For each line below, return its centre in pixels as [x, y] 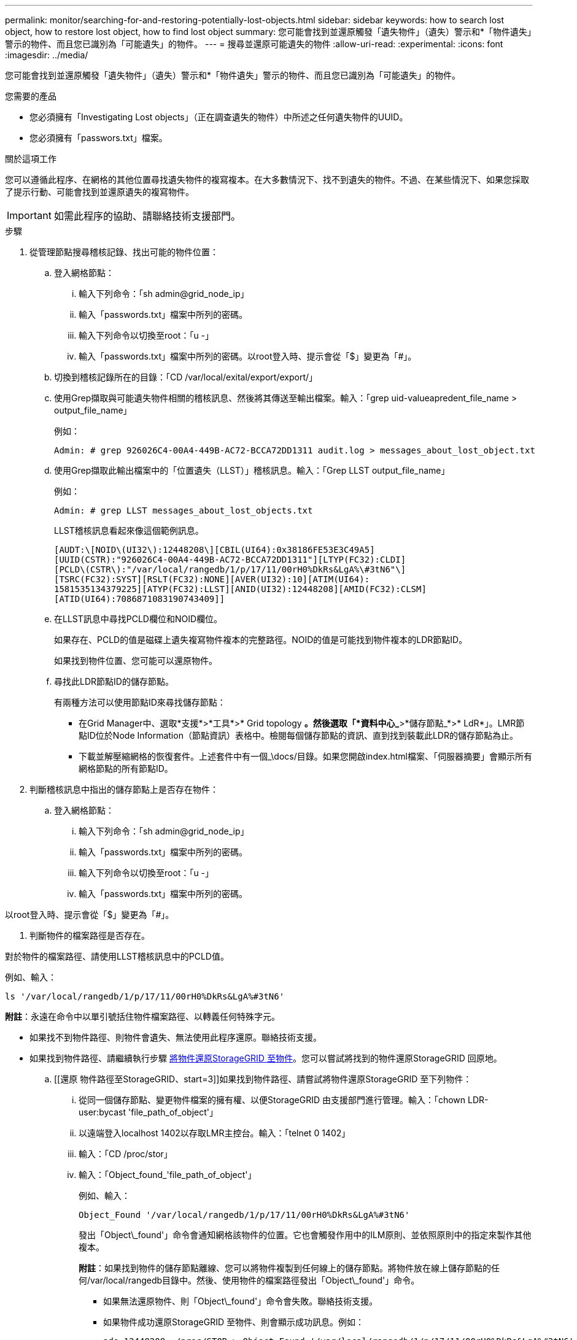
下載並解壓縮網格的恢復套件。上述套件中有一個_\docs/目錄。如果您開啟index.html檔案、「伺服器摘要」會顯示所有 [305, 756]
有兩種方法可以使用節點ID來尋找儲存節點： [140, 702]
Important [29, 215]
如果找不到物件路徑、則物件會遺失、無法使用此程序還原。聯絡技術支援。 [176, 1037]
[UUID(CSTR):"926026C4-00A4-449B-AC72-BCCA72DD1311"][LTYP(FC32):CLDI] [230, 560]
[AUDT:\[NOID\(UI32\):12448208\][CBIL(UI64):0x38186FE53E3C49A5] [215, 550]
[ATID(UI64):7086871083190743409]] [140, 599]
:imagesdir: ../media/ [47, 55]
